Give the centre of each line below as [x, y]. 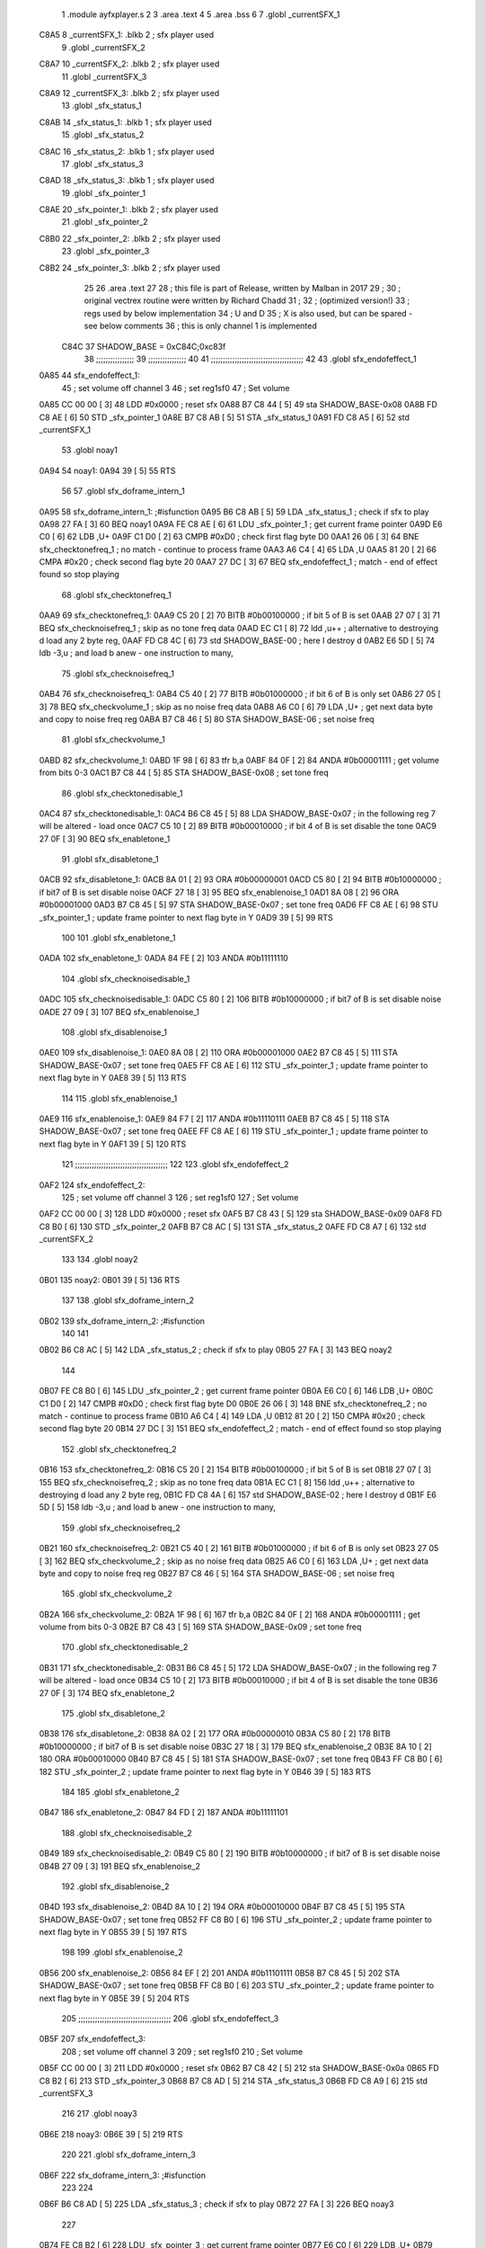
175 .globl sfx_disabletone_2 [114, 1714]
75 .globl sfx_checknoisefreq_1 [118, 674]
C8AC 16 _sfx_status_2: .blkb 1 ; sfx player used [127, 151]
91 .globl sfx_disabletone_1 [110, 860]
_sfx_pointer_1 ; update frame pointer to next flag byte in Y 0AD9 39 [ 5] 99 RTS [186, 917]
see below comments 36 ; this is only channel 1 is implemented [201, 326]
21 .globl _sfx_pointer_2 [105, 222]
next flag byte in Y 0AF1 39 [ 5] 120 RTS [113, 1144]
